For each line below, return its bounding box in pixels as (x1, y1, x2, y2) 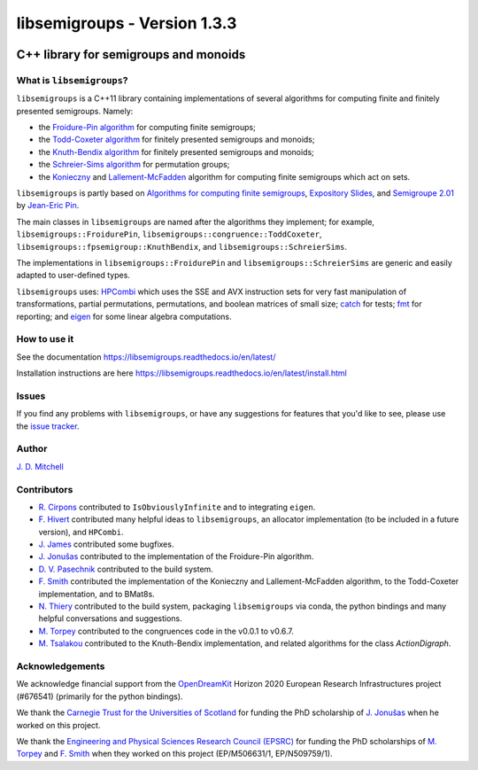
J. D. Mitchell (16, 461, 64, 471)
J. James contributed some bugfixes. (38, 539, 174, 549)
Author (16, 443, 48, 455)
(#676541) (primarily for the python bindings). (16, 691, 183, 702)
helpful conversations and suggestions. (38, 613, 182, 624)
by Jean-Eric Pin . (16, 200, 80, 211)
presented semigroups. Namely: (16, 105, 134, 116)
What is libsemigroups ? (16, 74, 128, 86)
